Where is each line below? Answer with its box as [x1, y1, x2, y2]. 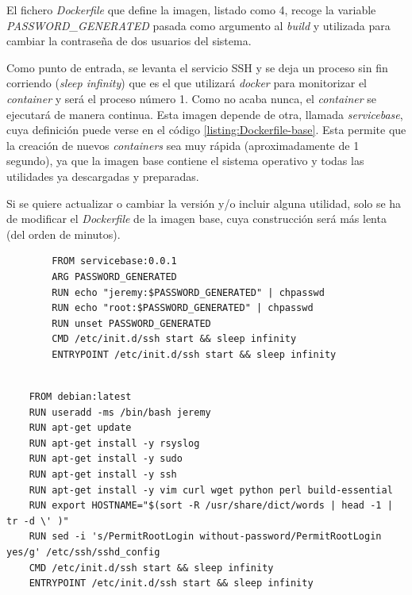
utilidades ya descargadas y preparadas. [6, 167, 199, 184]
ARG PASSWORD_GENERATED [52, 271, 177, 282]
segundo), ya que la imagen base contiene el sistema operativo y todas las [6, 152, 364, 169]
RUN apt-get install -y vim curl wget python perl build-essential [29, 484, 393, 496]
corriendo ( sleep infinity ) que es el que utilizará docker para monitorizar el [6, 75, 367, 91]
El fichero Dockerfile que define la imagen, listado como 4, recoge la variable [6, 2, 376, 17]
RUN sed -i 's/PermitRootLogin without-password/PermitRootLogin [29, 531, 382, 543]
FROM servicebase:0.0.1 [52, 255, 177, 267]
